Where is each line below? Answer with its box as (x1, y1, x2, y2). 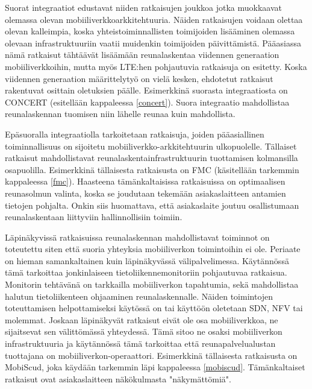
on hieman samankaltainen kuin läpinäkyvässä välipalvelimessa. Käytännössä (5, 254, 289, 267)
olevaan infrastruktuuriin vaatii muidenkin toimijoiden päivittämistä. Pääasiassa (5, 36, 301, 49)
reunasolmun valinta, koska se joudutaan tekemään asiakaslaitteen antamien (5, 186, 286, 199)
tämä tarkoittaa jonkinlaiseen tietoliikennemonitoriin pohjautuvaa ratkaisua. (5, 266, 287, 279)
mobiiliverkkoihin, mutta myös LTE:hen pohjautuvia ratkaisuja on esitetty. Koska (5, 60, 307, 72)
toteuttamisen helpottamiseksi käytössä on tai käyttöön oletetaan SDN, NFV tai (5, 302, 303, 314)
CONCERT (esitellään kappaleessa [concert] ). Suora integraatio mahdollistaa (5, 95, 290, 108)
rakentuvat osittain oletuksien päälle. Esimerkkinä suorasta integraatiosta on (5, 84, 288, 96)
